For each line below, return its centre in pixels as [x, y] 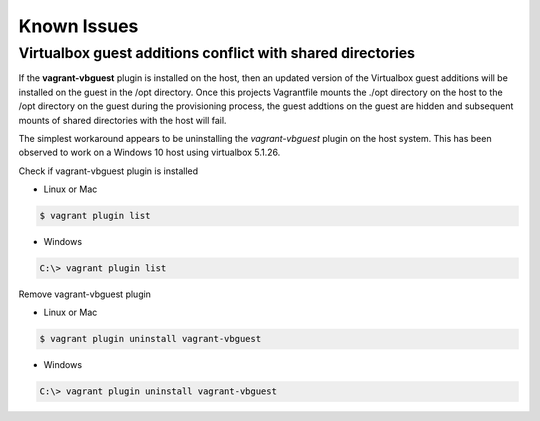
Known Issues [78, 26]
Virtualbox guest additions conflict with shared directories [216, 53]
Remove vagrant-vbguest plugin [85, 294]
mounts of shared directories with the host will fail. [122, 120]
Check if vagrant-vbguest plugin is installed [108, 171]
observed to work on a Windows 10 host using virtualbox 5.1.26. [149, 152]
